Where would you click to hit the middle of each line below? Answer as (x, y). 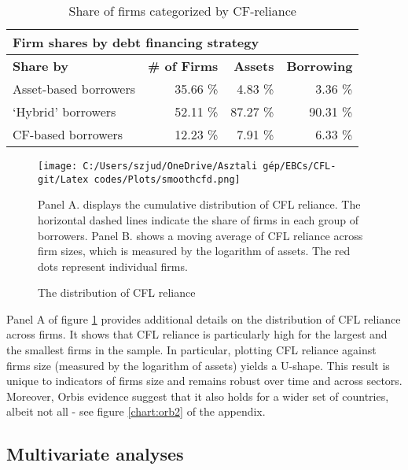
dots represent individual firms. (113, 266)
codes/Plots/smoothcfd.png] (167, 179)
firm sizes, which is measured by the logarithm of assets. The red (194, 251)
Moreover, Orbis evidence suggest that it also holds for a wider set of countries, (198, 396)
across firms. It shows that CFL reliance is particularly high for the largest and (197, 334)
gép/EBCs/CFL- (300, 166)
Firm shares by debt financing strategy (136, 42)
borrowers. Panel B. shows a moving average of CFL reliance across (200, 235)
